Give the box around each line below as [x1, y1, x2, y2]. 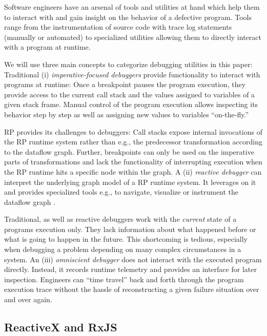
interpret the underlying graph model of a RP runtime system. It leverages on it [4, 176, 256, 187]
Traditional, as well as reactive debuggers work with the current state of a [4, 214, 237, 224]
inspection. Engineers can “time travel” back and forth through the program [4, 274, 244, 284]
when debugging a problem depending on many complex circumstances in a [4, 244, 241, 255]
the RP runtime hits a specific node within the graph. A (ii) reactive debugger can [4, 166, 262, 177]
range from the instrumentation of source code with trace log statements [4, 22, 232, 32]
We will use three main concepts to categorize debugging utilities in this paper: [4, 58, 253, 69]
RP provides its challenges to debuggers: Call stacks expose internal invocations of [4, 126, 262, 137]
